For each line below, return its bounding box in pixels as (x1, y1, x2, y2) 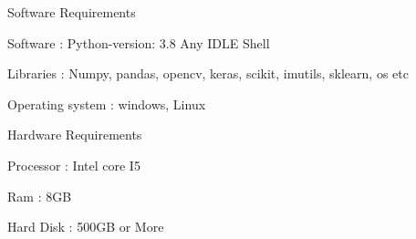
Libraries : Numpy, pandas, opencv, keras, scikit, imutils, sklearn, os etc (7, 64, 409, 83)
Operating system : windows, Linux (7, 94, 206, 113)
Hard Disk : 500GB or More (7, 217, 164, 236)
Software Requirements (7, 3, 136, 21)
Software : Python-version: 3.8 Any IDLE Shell (7, 33, 270, 52)
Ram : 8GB (7, 186, 72, 205)
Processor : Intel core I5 (7, 155, 140, 174)
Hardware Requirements (7, 125, 142, 144)
